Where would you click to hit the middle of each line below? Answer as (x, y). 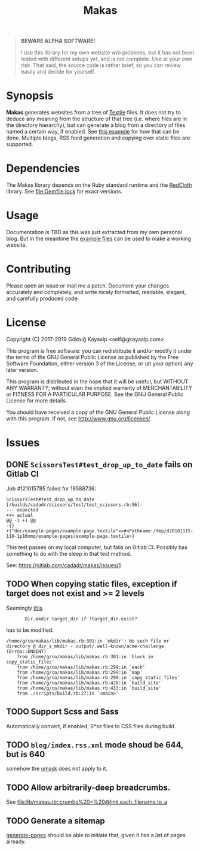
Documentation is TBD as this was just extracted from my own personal (94, 232)
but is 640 (26, 754)
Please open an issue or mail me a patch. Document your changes (87, 286)
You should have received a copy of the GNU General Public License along (98, 412)
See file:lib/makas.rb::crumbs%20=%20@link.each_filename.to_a (87, 802)
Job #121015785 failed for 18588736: (51, 488)
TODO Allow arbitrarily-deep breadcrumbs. (88, 787)
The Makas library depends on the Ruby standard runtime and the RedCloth (99, 185)
